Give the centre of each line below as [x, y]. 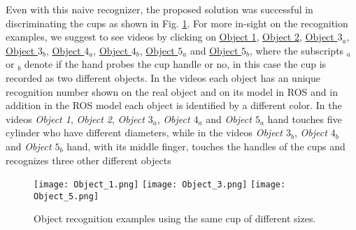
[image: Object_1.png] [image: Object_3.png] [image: [160, 185]
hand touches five [305, 118]
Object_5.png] [66, 196]
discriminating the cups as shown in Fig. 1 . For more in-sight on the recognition [177, 23]
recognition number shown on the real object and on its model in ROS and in [172, 91]
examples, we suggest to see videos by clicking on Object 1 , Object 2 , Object [170, 37]
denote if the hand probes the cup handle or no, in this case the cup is [175, 64]
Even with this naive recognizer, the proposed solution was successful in [159, 9]
